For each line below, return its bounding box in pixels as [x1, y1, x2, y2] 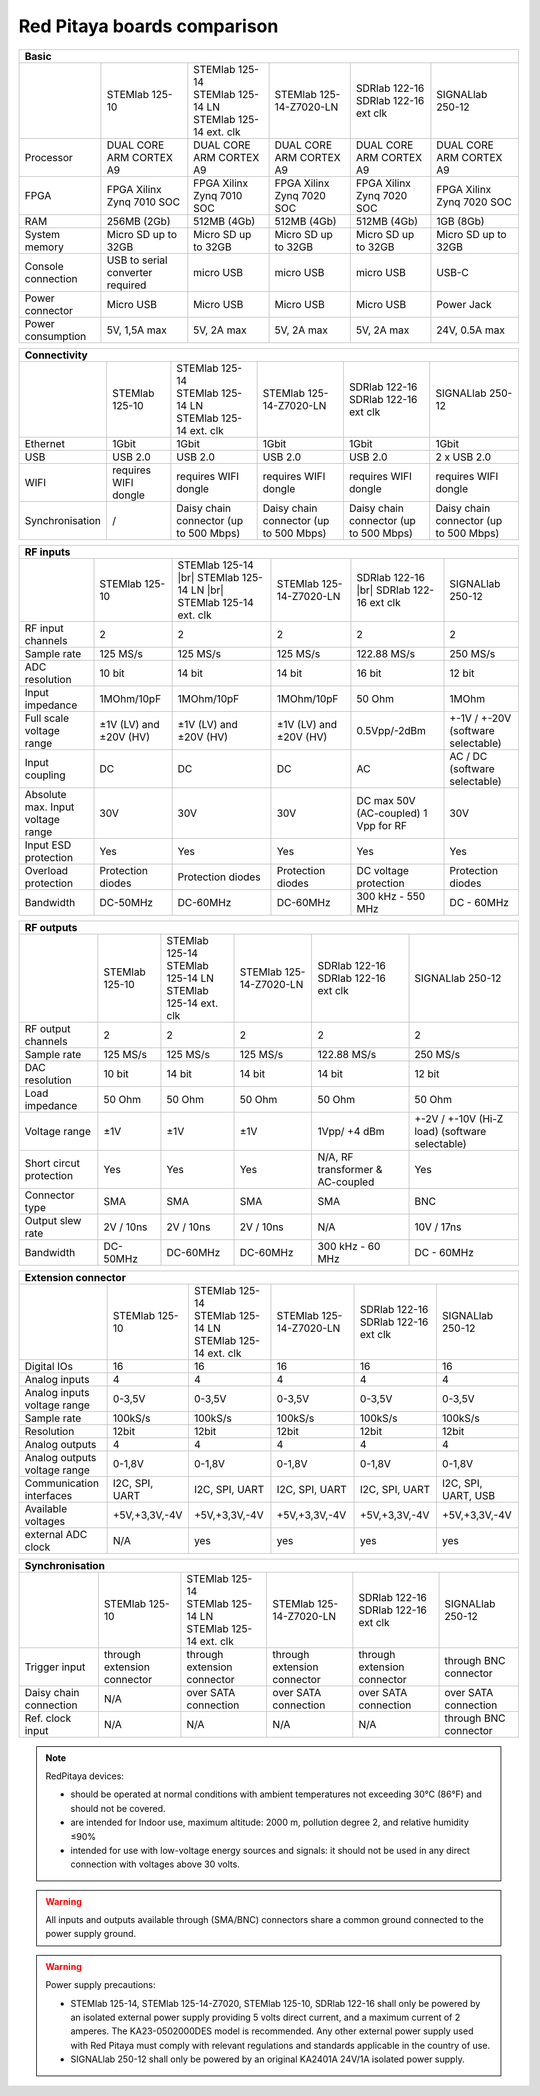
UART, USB [441, 1488, 496, 1502]
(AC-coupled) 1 [356, 806, 428, 820]
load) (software [414, 1124, 487, 1138]
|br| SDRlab [356, 583, 411, 597]
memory [24, 240, 64, 254]
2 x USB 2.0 [435, 450, 492, 464]
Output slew [24, 1213, 82, 1227]
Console [24, 259, 64, 273]
